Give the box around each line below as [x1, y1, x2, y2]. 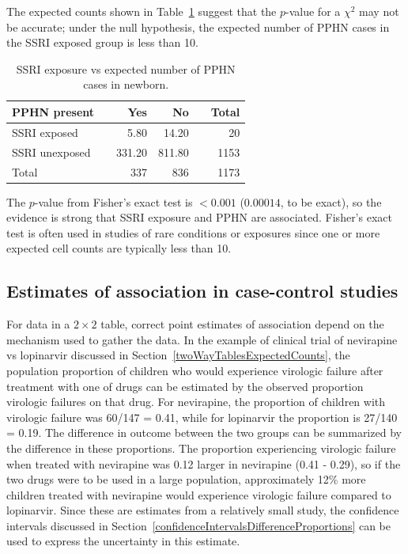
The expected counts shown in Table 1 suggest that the [6, 3, 277, 19]
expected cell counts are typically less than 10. [6, 240, 232, 256]
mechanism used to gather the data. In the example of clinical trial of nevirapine [6, 331, 398, 347]
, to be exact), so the [280, 193, 382, 210]
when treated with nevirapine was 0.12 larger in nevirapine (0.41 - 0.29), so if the [6, 455, 401, 472]
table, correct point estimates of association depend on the [100, 316, 384, 332]
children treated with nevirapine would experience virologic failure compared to [6, 486, 391, 503]
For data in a [6, 316, 70, 332]
